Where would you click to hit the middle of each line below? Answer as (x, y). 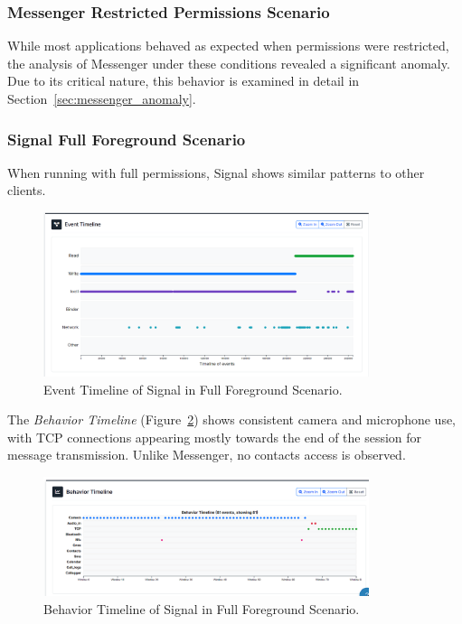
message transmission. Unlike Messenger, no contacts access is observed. (207, 455)
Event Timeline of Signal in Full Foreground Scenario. (193, 389)
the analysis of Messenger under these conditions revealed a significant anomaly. (229, 63)
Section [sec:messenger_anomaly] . (102, 98)
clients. (27, 190)
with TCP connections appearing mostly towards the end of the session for (215, 437)
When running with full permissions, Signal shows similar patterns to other (216, 172)
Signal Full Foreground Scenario (127, 139)
